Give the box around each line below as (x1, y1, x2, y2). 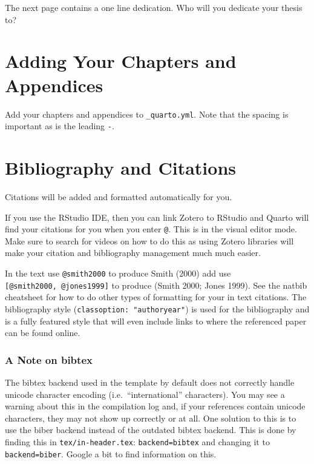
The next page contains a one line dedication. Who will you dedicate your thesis (5, 1, 303, 13)
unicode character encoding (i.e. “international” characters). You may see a (5, 388, 285, 400)
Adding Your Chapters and (5, 49, 237, 73)
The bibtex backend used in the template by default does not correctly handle (5, 375, 295, 388)
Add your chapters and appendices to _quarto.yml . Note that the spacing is (5, 107, 289, 120)
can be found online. (5, 326, 80, 339)
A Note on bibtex (5, 352, 93, 367)
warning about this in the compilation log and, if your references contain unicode (5, 400, 306, 412)
